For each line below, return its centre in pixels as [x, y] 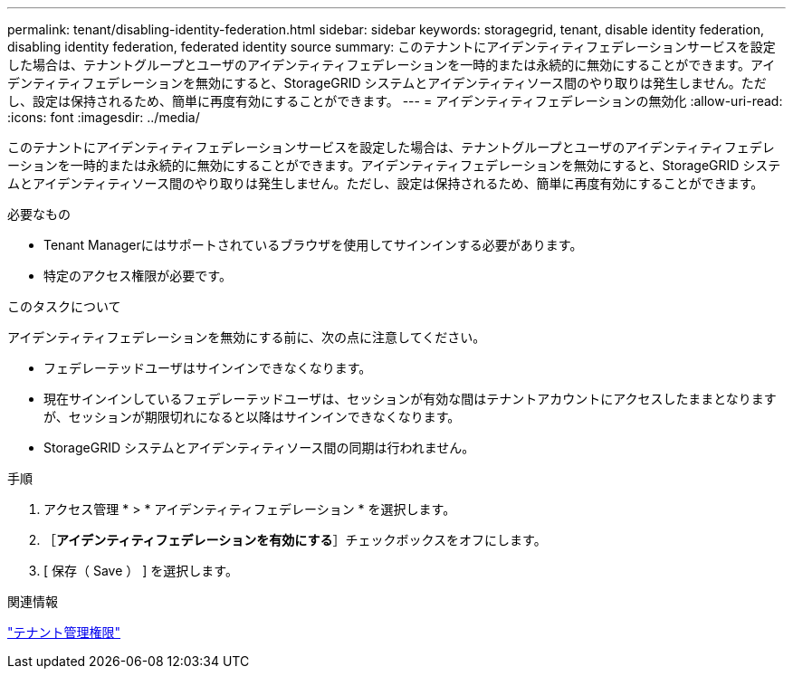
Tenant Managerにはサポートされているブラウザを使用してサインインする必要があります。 [313, 245]
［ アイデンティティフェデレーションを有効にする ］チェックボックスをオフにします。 [295, 540]
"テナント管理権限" [64, 632]
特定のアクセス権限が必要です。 [138, 276]
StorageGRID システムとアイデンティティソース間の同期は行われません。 [259, 447]
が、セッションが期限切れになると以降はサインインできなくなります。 [252, 417]
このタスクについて [64, 306]
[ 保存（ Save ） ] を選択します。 [141, 571]
